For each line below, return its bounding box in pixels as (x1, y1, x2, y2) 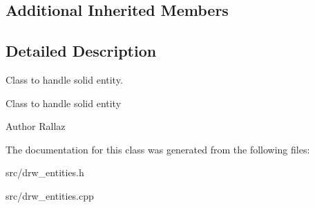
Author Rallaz (6, 119, 66, 133)
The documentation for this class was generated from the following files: (6, 142, 310, 156)
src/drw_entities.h (6, 165, 84, 180)
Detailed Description (6, 40, 157, 62)
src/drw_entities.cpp (6, 188, 94, 202)
